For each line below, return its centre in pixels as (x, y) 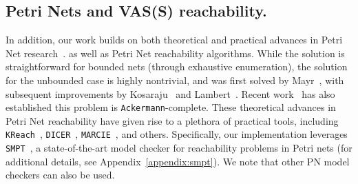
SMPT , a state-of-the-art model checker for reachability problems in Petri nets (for (179, 148)
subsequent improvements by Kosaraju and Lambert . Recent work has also (170, 93)
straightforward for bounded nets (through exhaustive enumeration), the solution (177, 67)
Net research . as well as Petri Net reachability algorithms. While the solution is (175, 53)
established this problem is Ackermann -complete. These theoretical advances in (171, 107)
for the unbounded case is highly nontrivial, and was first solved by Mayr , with (175, 80)
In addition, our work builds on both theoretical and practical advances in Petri (174, 40)
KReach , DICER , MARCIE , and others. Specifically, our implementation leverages (177, 134)
